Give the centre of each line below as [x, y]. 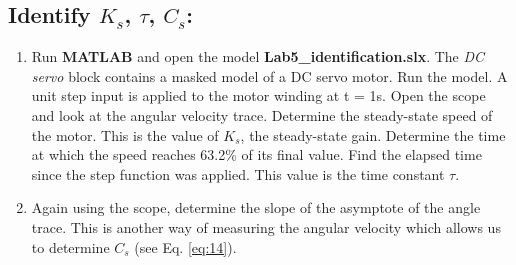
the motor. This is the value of [125, 134]
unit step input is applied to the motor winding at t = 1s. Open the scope [258, 95]
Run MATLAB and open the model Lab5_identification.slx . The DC [258, 56]
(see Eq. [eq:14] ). [185, 246]
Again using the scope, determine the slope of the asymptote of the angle [256, 207]
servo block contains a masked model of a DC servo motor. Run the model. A [269, 75]
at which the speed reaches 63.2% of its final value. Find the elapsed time [256, 154]
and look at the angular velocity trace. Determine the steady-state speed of [262, 114]
